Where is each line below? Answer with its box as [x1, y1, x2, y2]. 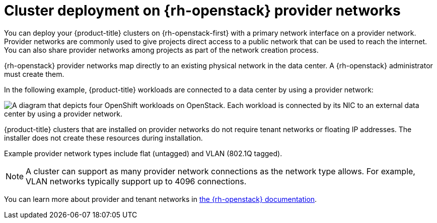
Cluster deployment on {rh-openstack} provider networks [4, 2, 401, 19]
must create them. [4, 69, 64, 78]
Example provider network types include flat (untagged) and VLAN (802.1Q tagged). [4, 149, 282, 158]
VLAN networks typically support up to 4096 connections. [26, 176, 247, 186]
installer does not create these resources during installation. [4, 133, 203, 142]
